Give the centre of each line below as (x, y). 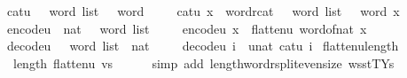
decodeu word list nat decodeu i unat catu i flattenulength (203, 46)
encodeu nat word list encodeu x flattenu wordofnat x (187, 28)
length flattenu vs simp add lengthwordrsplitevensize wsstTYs (203, 62)
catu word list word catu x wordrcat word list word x (203, 11)
